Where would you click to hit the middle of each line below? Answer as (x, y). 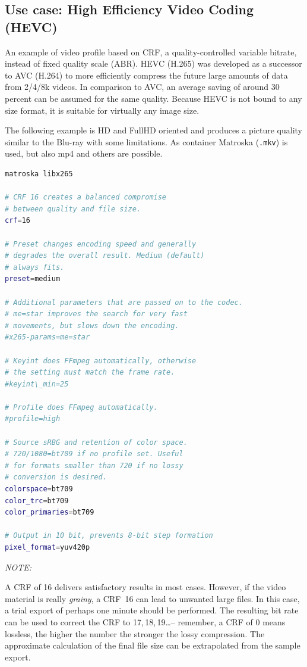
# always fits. (35, 267)
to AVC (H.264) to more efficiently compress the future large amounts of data (146, 75)
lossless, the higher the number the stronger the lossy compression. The (135, 633)
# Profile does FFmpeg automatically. (81, 407)
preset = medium (33, 279)
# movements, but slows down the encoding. (92, 325)
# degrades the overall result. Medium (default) (105, 256)
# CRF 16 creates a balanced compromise (86, 197)
